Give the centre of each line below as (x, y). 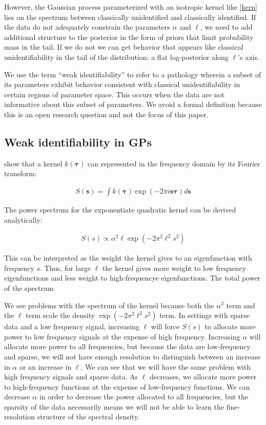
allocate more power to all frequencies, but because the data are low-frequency (127, 346)
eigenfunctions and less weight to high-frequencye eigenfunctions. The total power (132, 278)
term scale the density (60, 315)
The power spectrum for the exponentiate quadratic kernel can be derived (120, 209)
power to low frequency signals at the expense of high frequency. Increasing (122, 336)
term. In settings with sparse (204, 315)
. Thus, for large (65, 268)
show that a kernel (33, 163)
